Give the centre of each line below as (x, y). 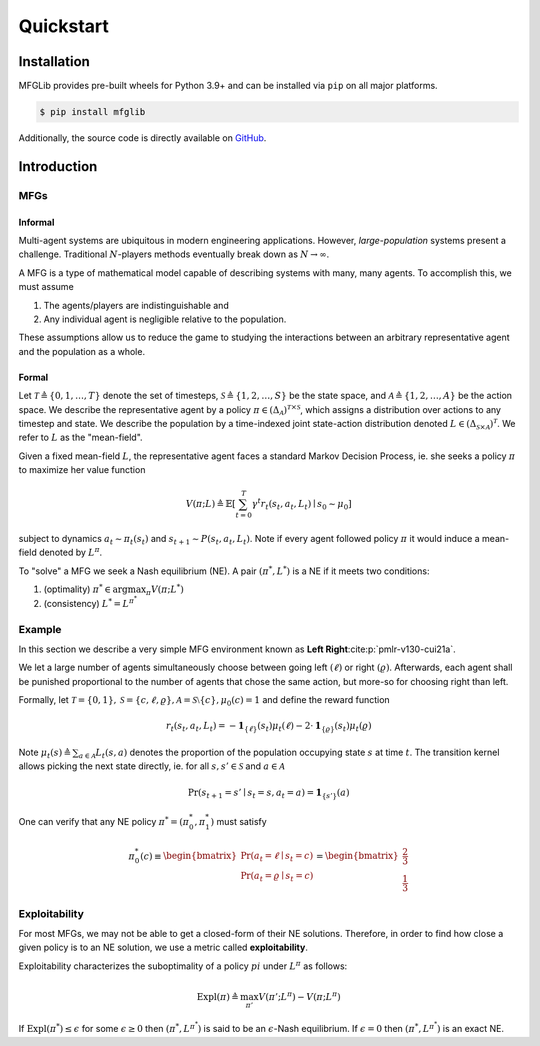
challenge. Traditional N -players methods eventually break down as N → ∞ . (174, 254)
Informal (36, 222)
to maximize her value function (82, 470)
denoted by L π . (70, 552)
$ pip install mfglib (92, 112)
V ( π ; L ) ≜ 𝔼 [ (210, 504)
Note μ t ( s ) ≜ (45, 753)
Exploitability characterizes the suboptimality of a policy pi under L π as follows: (183, 965)
